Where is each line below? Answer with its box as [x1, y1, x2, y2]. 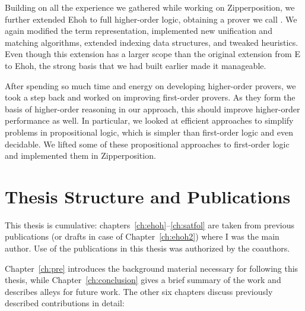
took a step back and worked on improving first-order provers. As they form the [5, 91, 296, 103]
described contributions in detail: [5, 297, 125, 309]
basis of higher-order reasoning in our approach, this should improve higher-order [5, 102, 300, 115]
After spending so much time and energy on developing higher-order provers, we [5, 79, 296, 92]
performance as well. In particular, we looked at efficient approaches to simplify [5, 114, 294, 127]
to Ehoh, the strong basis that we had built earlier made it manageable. [5, 59, 266, 71]
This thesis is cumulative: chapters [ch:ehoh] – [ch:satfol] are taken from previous [5, 218, 294, 231]
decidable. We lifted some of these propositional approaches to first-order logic [5, 137, 290, 150]
